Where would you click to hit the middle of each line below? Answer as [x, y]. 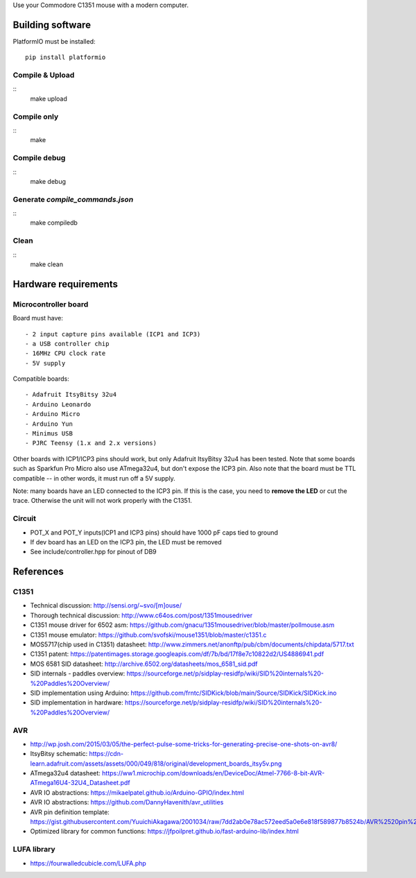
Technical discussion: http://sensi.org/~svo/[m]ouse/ [106, 605]
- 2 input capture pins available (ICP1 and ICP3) [113, 334]
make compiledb [54, 223]
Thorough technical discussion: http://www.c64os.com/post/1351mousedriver [141, 615]
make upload [49, 98]
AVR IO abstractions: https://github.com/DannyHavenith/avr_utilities [127, 802]
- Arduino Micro [53, 414]
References [38, 572]
